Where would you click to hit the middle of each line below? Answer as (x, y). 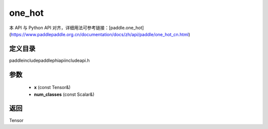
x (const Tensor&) (52, 87)
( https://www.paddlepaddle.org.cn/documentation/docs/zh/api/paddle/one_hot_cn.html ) (100, 34)
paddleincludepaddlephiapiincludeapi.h (49, 60)
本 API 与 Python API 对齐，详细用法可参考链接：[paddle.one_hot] (76, 28)
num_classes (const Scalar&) (64, 94)
